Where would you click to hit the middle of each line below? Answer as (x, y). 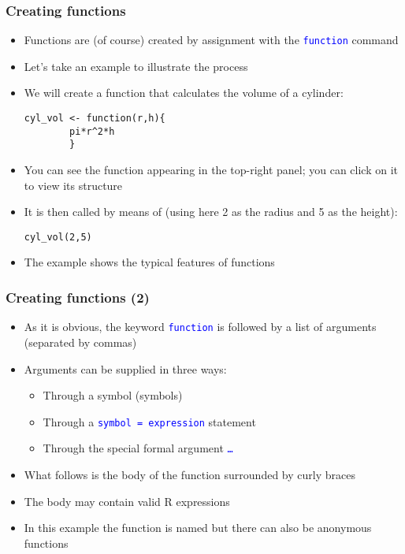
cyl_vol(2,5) (58, 237)
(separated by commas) (80, 342)
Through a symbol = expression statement (149, 421)
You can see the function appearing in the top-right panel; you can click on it (211, 170)
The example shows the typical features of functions (149, 262)
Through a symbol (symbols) (113, 395)
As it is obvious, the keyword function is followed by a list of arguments (200, 327)
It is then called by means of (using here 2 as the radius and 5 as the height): (211, 212)
